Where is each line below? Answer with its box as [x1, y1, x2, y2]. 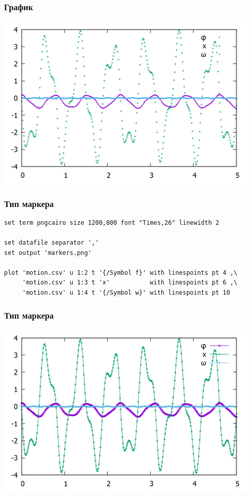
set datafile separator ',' [4, 239, 99, 247]
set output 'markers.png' [4, 249, 92, 256]
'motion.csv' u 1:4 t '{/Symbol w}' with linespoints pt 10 [22, 289, 230, 297]
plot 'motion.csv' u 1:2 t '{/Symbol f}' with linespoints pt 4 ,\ [4, 269, 238, 276]
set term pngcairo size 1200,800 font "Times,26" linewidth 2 [4, 219, 219, 226]
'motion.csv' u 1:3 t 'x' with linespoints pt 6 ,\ [22, 279, 238, 286]
